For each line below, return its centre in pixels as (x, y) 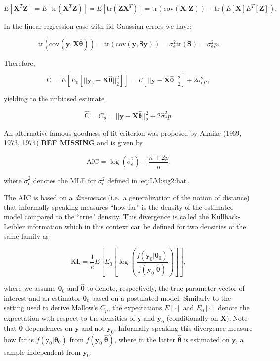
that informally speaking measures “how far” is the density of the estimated (119, 207)
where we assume (30, 288)
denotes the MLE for (65, 180)
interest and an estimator (42, 298)
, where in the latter (144, 339)
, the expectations (135, 307)
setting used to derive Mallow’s (51, 307)
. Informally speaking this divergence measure (183, 328)
